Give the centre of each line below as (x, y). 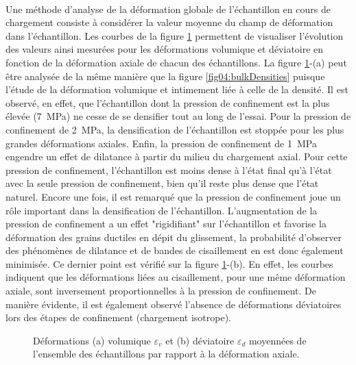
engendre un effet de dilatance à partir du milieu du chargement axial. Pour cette (177, 156)
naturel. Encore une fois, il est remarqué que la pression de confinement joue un (173, 196)
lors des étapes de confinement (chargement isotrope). (118, 317)
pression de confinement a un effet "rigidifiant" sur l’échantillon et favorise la (166, 224)
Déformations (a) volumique (92, 340)
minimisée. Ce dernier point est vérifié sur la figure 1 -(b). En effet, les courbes (169, 263)
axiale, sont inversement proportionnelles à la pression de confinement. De (161, 291)
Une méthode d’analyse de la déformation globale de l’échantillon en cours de (168, 9)
